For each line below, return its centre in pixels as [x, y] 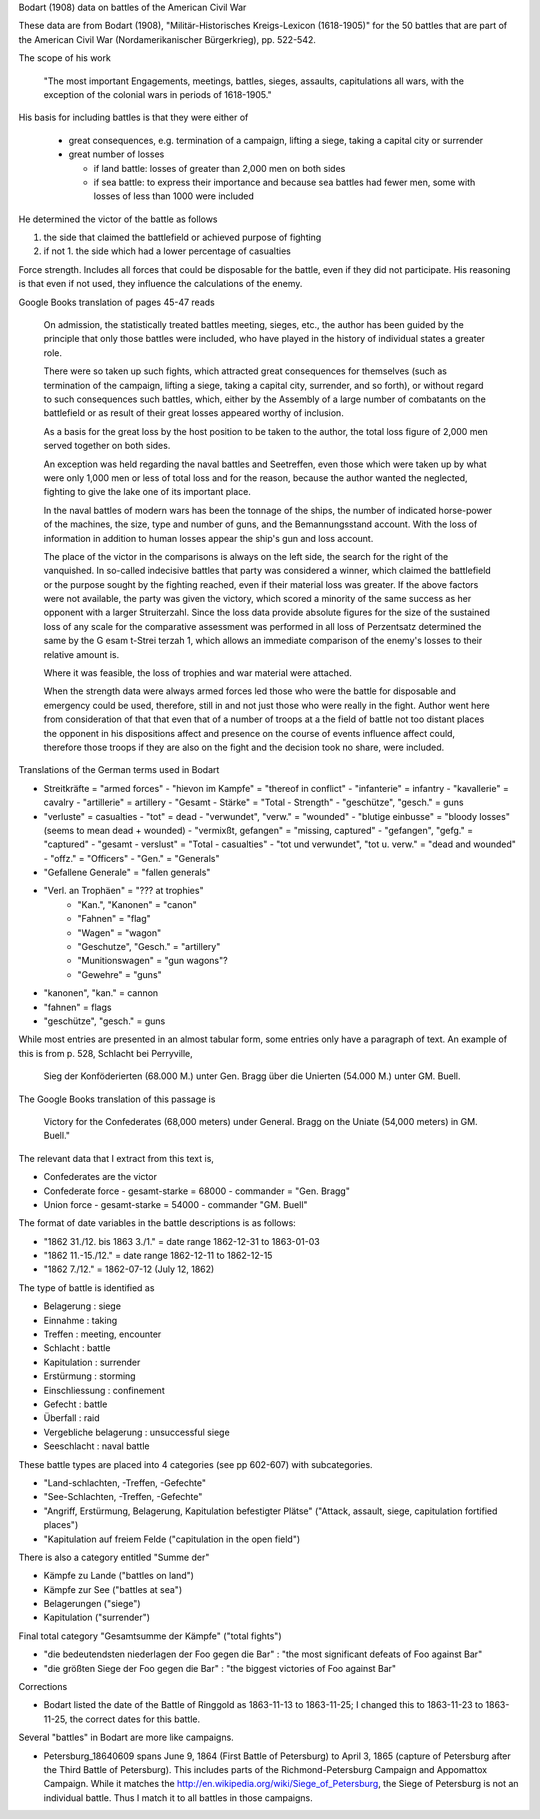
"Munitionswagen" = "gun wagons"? [153, 961]
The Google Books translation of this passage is [117, 1099]
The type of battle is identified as [86, 1287]
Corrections [43, 1687]
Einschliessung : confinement [104, 1390]
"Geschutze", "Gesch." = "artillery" [149, 947]
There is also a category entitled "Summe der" [114, 1557]
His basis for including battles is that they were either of [133, 117]
